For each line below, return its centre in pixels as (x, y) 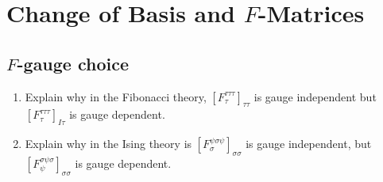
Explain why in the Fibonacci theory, (116, 96)
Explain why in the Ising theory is (108, 144)
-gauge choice (73, 63)
